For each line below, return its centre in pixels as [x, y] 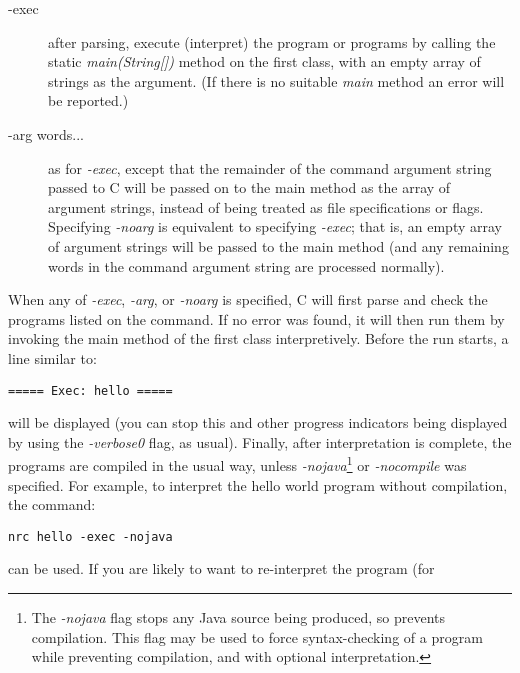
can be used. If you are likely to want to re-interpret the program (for [221, 568]
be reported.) [88, 100]
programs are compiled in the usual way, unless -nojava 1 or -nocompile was [237, 463]
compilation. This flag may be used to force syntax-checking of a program [257, 636]
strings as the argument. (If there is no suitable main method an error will [276, 80]
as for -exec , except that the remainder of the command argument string [270, 167]
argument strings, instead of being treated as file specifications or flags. [266, 206]
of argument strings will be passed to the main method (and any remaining [278, 245]
